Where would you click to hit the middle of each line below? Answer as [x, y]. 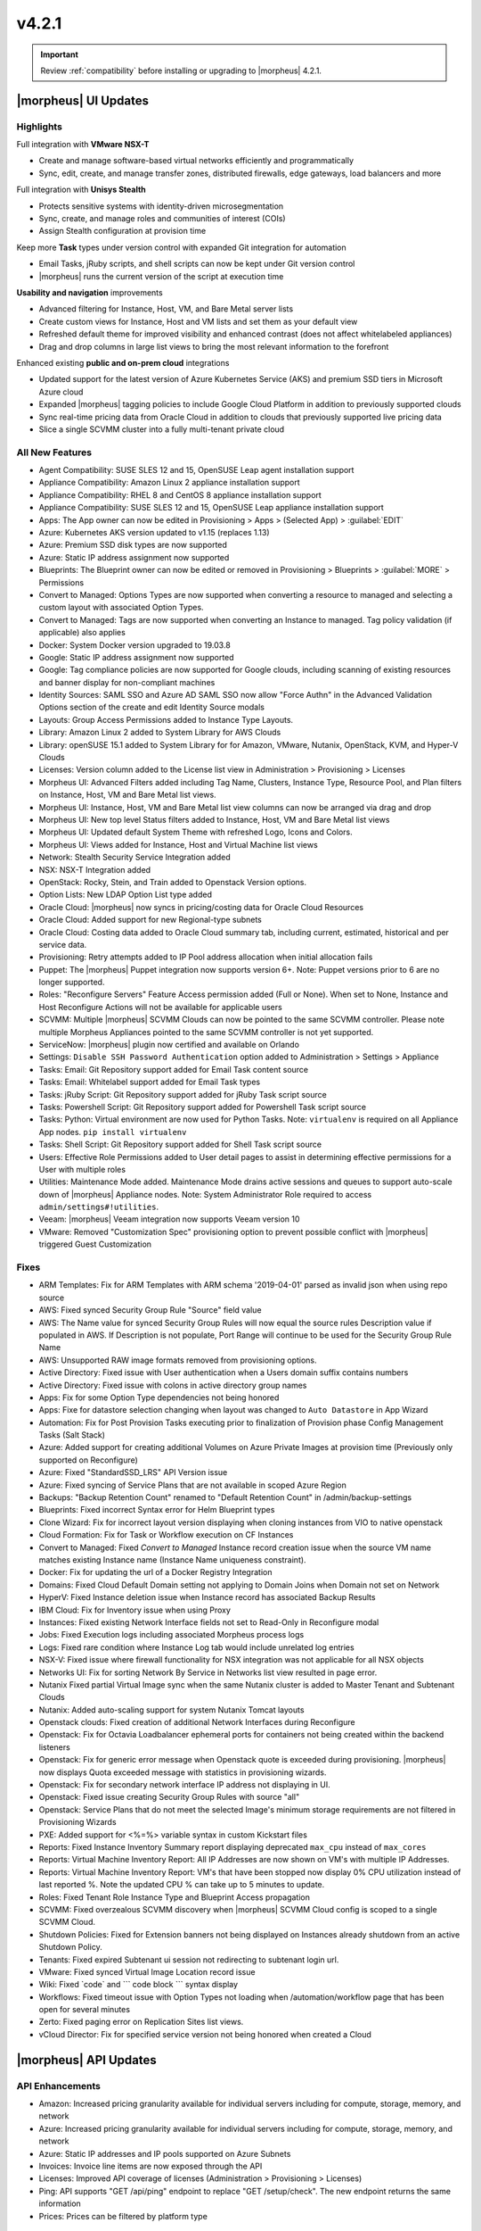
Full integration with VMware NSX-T [83, 145]
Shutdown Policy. [70, 1947]
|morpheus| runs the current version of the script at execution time [161, 276]
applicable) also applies [82, 633]
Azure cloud [61, 392]
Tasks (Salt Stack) [72, 1435]
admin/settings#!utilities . [99, 1207]
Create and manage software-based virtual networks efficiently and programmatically [196, 161]
